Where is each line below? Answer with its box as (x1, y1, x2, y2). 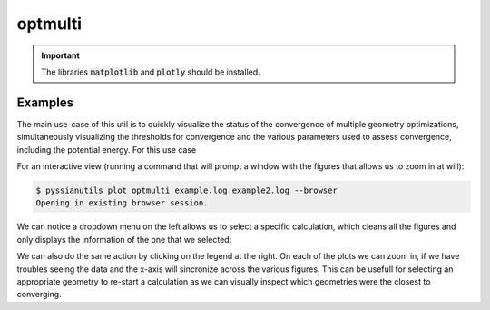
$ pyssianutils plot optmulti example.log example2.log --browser (35, 185, 338, 195)
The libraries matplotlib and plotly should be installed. (41, 66, 260, 77)
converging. (16, 289, 63, 300)
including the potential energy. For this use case (16, 144, 197, 155)
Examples (16, 95, 74, 110)
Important (41, 50, 81, 61)
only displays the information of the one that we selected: (16, 234, 232, 245)
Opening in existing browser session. (35, 198, 209, 208)
